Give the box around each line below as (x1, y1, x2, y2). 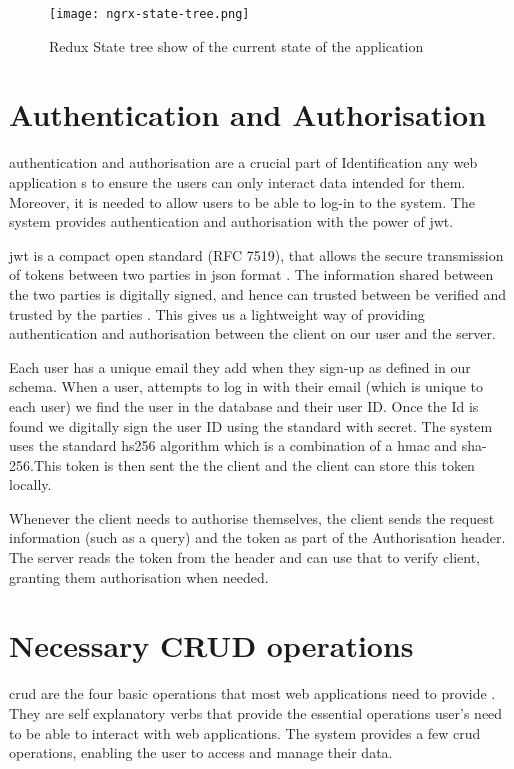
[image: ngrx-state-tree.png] (49, 7, 250, 21)
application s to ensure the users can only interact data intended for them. (9, 171, 466, 192)
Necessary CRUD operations (9, 625, 414, 666)
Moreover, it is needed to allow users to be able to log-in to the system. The (9, 191, 475, 212)
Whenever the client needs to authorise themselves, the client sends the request (9, 507, 495, 528)
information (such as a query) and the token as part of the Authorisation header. (9, 527, 506, 548)
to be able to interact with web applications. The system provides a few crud (9, 722, 481, 743)
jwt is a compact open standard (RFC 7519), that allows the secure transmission (9, 244, 504, 265)
